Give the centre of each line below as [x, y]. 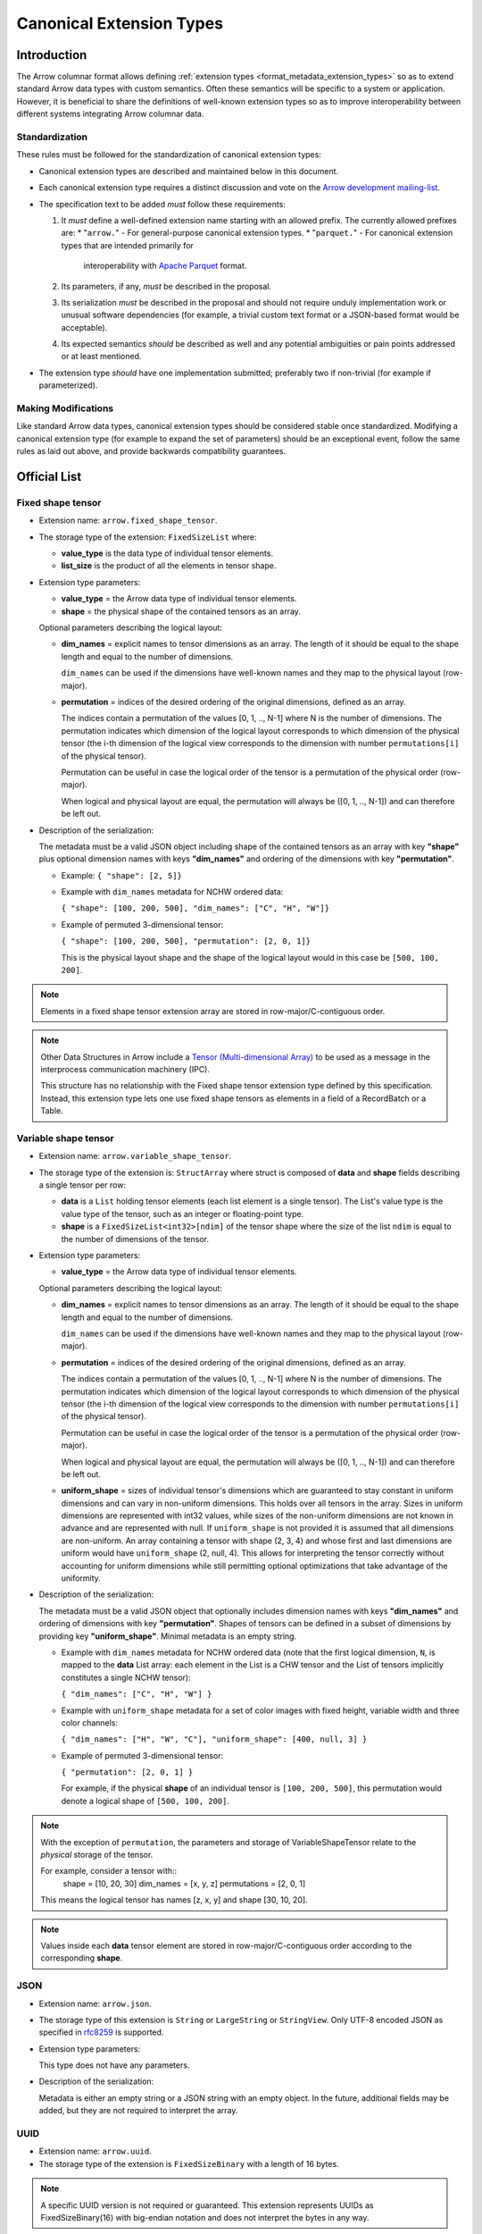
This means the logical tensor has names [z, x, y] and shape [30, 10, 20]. [174, 1900]
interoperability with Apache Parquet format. [165, 266]
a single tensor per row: [83, 1185]
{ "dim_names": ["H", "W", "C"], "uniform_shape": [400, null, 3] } [214, 1739]
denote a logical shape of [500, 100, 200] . [145, 1801]
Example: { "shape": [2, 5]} [121, 875]
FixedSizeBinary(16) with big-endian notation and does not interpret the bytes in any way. [205, 2217]
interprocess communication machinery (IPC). [125, 1069]
